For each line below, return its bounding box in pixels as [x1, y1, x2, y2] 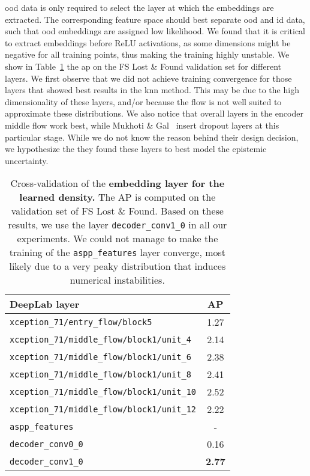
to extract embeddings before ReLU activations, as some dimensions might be [5, 36, 291, 49]
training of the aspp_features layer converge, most [9, 245, 226, 260]
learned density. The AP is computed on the [19, 190, 216, 204]
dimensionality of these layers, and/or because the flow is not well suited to [5, 95, 282, 108]
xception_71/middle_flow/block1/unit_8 [10, 369, 191, 379]
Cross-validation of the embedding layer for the [10, 176, 225, 191]
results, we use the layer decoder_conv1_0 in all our [8, 218, 227, 232]
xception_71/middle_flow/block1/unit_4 [10, 334, 191, 344]
